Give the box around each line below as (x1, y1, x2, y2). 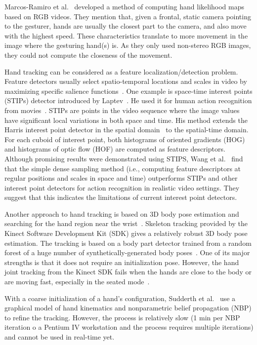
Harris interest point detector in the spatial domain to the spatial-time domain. (4, 124, 249, 135)
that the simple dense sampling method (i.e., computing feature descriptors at (4, 163, 241, 173)
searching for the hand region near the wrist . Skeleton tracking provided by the (4, 218, 248, 229)
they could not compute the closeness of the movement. (4, 49, 172, 60)
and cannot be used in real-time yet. (4, 332, 115, 342)
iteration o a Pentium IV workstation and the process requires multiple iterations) (4, 322, 254, 332)
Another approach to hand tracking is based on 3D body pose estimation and (4, 208, 239, 219)
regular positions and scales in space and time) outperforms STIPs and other (4, 173, 238, 183)
